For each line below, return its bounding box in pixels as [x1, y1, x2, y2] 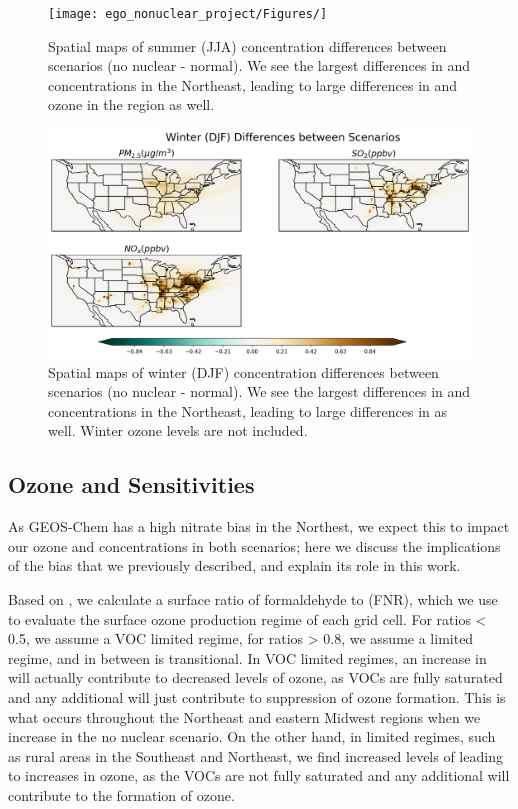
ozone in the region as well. [48, 94, 215, 115]
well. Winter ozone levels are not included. [48, 420, 308, 441]
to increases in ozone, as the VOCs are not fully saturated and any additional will [8, 765, 510, 786]
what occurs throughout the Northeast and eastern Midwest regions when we [8, 706, 481, 727]
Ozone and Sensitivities [8, 469, 255, 500]
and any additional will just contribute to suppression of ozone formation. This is [8, 686, 506, 707]
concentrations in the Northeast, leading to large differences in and [48, 74, 458, 95]
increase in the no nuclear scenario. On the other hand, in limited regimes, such [8, 726, 496, 747]
